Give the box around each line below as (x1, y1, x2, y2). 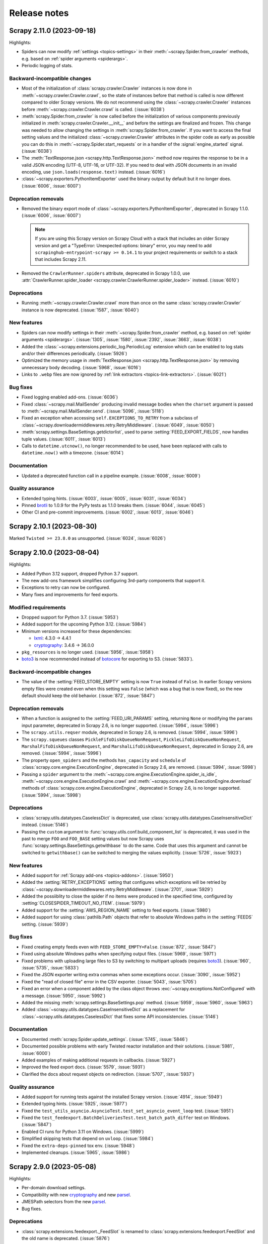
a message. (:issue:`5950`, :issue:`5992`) (21, 993, 106, 999)
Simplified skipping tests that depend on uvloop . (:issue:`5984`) (21, 1136, 154, 1141)
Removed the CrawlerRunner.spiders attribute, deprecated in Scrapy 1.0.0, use (21, 270, 191, 276)
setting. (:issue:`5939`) (21, 921, 68, 927)
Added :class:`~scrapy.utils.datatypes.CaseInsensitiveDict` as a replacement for (21, 1007, 186, 1013)
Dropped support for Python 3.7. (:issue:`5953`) (21, 614, 119, 620)
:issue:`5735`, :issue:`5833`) (21, 964, 79, 970)
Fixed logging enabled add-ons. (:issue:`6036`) (21, 394, 118, 400)
